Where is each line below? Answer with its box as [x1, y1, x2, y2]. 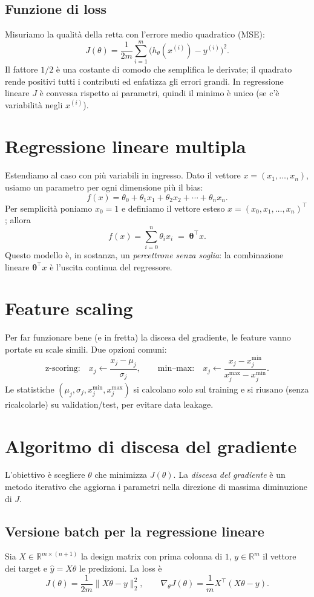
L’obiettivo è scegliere [5, 468, 85, 481]
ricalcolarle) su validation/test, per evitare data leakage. [5, 397, 214, 410]
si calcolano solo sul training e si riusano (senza [133, 382, 309, 395]
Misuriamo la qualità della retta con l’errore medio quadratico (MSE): [5, 28, 265, 41]
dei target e [5, 562, 48, 575]
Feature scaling [5, 296, 133, 321]
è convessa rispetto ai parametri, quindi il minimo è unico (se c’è [39, 86, 280, 99]
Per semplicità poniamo [5, 201, 93, 214]
